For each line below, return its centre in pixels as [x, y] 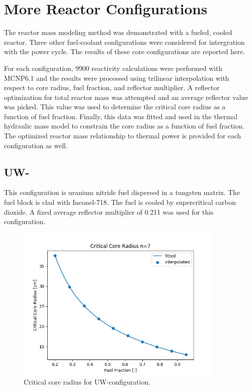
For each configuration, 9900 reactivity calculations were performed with [113, 68]
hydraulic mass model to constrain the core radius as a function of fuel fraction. [124, 126]
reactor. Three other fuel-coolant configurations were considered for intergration [125, 42]
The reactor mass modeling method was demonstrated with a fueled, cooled [118, 32]
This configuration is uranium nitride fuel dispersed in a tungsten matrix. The [122, 192]
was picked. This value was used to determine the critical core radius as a [115, 107]
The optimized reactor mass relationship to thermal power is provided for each [123, 136]
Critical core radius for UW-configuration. [87, 382]
